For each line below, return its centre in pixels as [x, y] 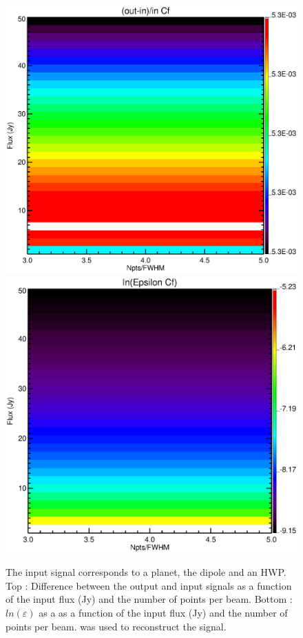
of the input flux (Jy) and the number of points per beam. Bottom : [149, 599]
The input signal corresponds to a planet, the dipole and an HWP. [146, 572]
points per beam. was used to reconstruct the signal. [116, 626]
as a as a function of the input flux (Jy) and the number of [163, 612]
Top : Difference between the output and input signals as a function [149, 585]
